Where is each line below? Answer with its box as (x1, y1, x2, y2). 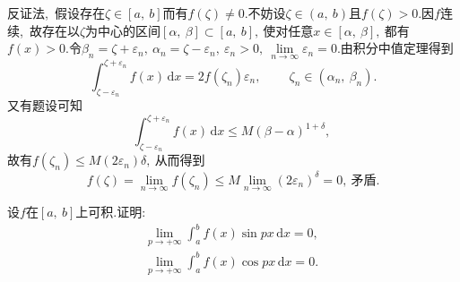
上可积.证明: (75, 202, 146, 221)
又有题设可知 (7, 96, 82, 115)
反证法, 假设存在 (7, 4, 105, 21)
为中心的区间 (85, 21, 161, 39)
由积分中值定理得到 (340, 38, 454, 57)
